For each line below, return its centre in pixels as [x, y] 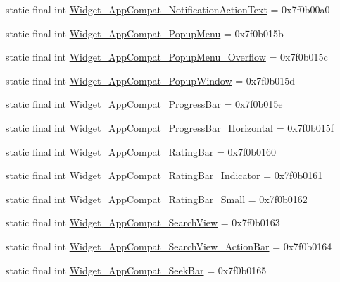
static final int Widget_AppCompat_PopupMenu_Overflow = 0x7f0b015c [167, 57]
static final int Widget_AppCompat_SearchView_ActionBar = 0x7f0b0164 [169, 246]
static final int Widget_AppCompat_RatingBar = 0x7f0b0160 [141, 151]
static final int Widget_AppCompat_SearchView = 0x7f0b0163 [143, 222]
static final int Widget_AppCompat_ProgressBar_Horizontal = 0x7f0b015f [170, 127]
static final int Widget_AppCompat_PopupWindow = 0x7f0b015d [151, 80]
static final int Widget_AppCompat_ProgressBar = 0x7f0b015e [144, 104]
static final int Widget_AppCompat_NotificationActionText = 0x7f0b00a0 [168, 9]
